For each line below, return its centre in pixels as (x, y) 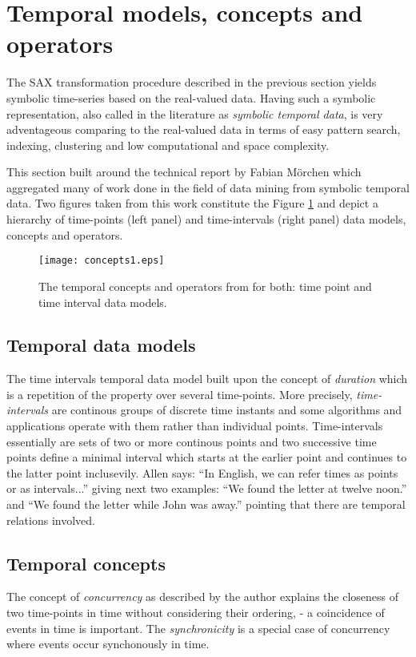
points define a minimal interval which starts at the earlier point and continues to (207, 457)
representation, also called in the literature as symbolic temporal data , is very (195, 113)
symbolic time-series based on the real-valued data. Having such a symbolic (191, 97)
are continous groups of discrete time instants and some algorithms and (227, 410)
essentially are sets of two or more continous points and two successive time (192, 441)
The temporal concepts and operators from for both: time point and (205, 286)
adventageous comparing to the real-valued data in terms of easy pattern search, (204, 129)
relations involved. (51, 520)
